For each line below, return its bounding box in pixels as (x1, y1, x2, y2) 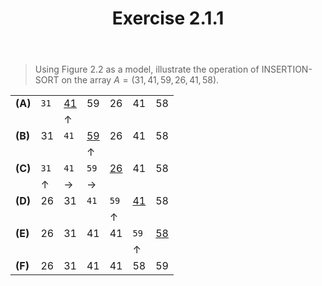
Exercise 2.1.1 (111, 7, 225, 30)
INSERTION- (261, 63, 313, 76)
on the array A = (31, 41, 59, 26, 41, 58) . (61, 74, 220, 86)
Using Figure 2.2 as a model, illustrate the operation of (34, 63, 260, 76)
